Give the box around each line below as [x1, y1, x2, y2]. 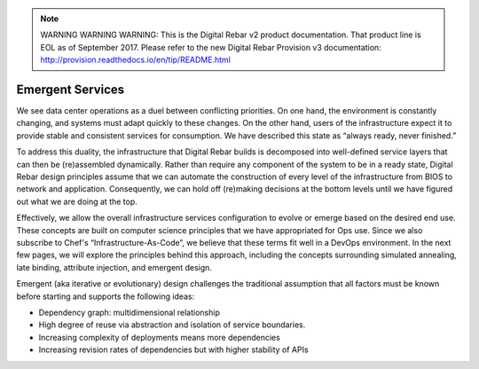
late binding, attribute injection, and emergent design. [16, 262, 213, 272]
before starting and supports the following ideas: [16, 291, 195, 302]
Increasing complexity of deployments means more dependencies [38, 332, 281, 342]
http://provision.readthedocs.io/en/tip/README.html [40, 54, 231, 66]
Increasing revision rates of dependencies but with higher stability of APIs [38, 344, 310, 355]
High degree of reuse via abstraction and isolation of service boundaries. [38, 319, 306, 330]
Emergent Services [16, 82, 125, 97]
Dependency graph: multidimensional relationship [38, 307, 221, 318]
